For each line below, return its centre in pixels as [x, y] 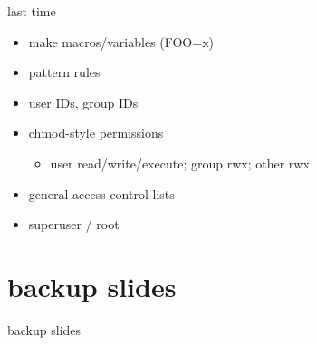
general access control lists [101, 193]
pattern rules [64, 72]
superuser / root [74, 224]
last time [32, 11]
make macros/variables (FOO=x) [121, 41]
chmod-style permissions [96, 133]
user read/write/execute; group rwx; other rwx [180, 163]
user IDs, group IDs [83, 102]
